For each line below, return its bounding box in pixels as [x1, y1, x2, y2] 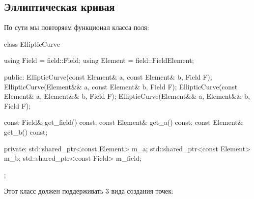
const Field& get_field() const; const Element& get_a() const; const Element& [4, 117, 243, 127]
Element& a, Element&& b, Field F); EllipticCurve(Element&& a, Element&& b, [4, 91, 250, 101]
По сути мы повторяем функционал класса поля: [4, 22, 149, 32]
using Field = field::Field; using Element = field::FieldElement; [4, 55, 194, 65]
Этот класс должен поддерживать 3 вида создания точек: [4, 186, 173, 196]
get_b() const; [4, 126, 48, 137]
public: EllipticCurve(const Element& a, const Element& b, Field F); [4, 71, 212, 82]
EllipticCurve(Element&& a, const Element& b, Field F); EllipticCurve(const [4, 81, 238, 91]
